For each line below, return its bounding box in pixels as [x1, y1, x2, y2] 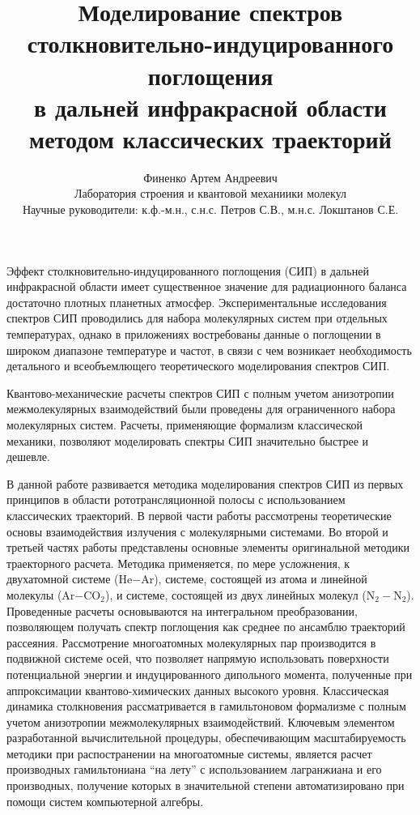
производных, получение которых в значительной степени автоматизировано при [6, 777, 405, 794]
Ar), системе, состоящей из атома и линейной [141, 570, 367, 587]
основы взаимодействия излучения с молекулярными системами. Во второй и [6, 523, 388, 540]
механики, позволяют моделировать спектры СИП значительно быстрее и [6, 432, 369, 449]
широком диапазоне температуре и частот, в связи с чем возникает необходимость [6, 341, 412, 358]
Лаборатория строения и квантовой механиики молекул [74, 185, 347, 202]
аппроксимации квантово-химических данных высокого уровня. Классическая [6, 681, 389, 698]
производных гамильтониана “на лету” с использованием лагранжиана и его [6, 761, 382, 778]
